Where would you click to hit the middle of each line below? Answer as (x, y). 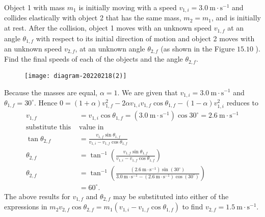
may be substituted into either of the (171, 196)
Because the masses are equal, (51, 92)
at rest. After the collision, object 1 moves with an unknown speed (108, 28)
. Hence (46, 102)
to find (193, 207)
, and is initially (236, 18)
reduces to (242, 102)
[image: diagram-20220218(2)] (76, 76)
